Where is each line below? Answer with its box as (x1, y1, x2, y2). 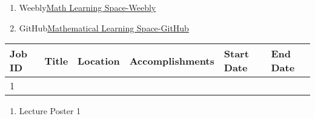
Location (78, 53, 120, 68)
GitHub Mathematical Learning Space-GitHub (19, 21, 189, 34)
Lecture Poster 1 (19, 105, 81, 117)
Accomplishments (129, 53, 214, 68)
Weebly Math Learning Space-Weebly (19, 1, 156, 13)
